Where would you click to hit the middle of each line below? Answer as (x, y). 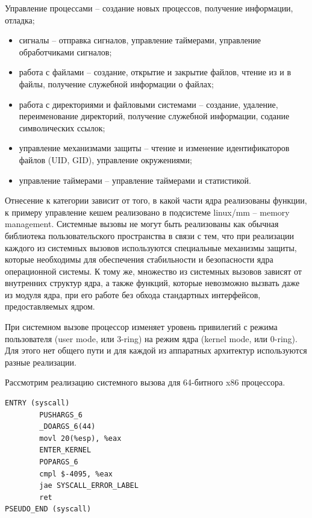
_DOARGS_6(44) (67, 427)
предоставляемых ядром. (50, 306)
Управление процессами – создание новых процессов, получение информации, (149, 8)
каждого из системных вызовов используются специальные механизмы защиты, (151, 247)
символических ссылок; (62, 127)
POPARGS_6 (59, 462)
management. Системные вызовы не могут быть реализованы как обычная (142, 224)
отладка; (20, 20)
